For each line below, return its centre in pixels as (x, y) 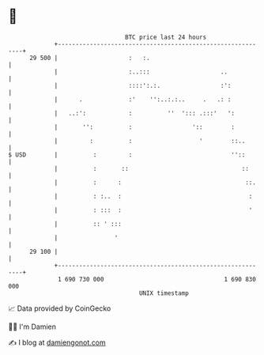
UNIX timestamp (164, 293)
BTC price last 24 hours (166, 37)
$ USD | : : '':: (127, 155)
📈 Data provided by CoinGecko (60, 308)
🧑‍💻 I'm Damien (32, 327)
